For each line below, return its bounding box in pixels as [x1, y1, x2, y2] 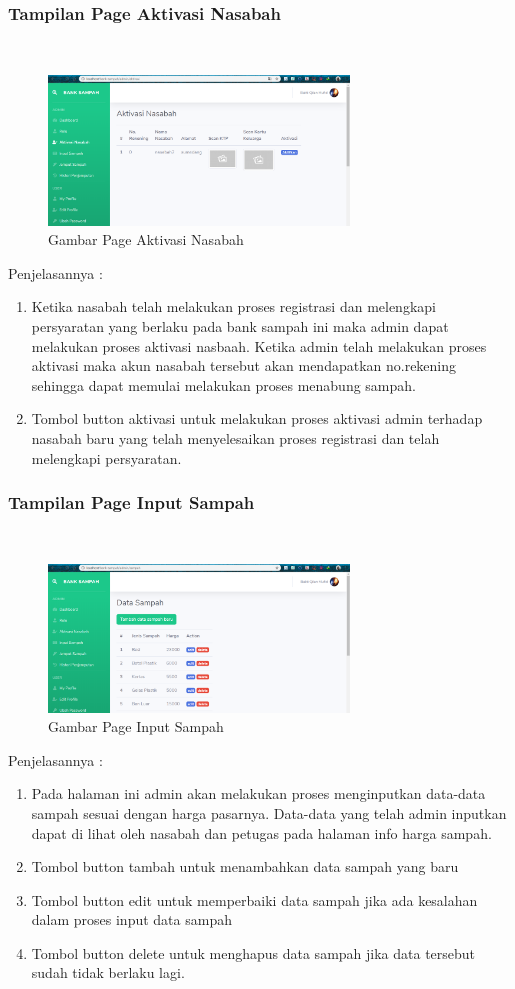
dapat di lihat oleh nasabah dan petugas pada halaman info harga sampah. [31, 822, 492, 843]
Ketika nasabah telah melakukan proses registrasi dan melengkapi [31, 296, 436, 317]
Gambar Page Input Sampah [48, 716, 224, 737]
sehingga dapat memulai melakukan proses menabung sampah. [31, 374, 416, 395]
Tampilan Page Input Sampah [8, 490, 255, 515]
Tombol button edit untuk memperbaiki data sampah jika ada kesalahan [31, 889, 478, 910]
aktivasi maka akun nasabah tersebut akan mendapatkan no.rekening [31, 355, 457, 376]
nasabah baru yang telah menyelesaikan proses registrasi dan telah [31, 428, 440, 449]
